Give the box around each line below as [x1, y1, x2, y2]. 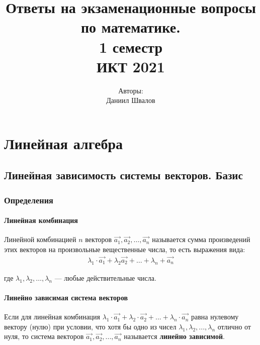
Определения [4, 193, 53, 206]
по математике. [80, 17, 181, 37]
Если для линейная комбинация [4, 311, 101, 322]
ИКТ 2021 [97, 56, 165, 76]
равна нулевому [191, 311, 239, 322]
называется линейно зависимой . [124, 331, 225, 341]
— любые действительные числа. [54, 272, 156, 283]
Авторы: [118, 85, 143, 95]
